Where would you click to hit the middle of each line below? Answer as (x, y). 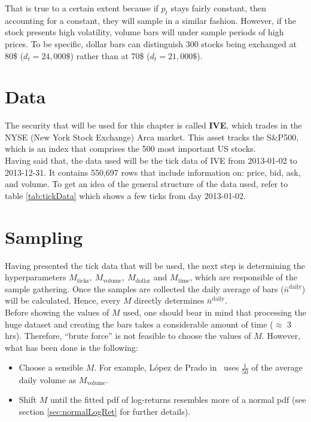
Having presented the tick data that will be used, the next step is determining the (155, 265)
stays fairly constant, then (218, 8)
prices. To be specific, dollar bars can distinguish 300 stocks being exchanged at (151, 43)
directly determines (169, 300)
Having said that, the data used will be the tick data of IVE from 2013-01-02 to (151, 160)
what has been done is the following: (71, 347)
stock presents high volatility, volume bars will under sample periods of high (144, 32)
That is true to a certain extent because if (82, 8)
